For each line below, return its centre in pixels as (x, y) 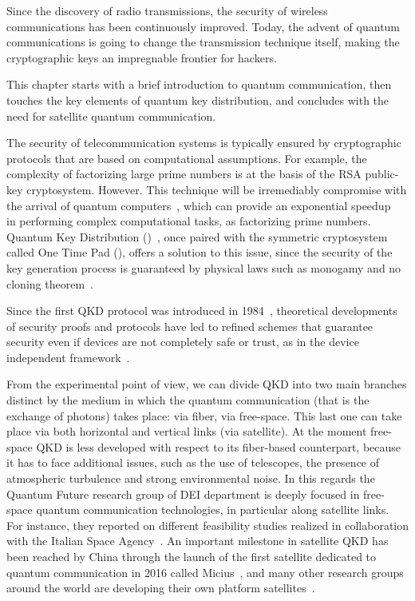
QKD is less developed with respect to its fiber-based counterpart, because (219, 446)
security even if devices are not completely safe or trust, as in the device (183, 342)
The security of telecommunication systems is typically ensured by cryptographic (204, 143)
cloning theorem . (50, 283)
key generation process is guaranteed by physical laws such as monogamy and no (204, 267)
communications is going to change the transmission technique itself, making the (203, 42)
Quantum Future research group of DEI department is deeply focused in (183, 494)
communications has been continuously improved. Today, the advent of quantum (204, 26)
